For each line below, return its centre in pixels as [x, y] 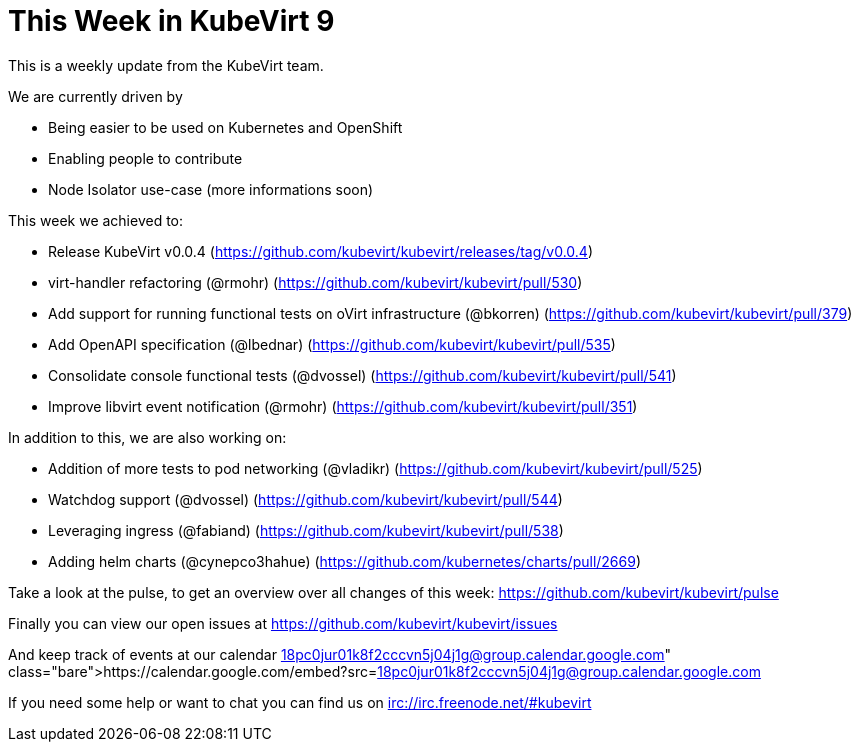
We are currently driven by [95, 96]
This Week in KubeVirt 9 [171, 21]
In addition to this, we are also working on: [147, 437]
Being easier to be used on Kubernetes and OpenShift [225, 127]
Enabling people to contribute [145, 158]
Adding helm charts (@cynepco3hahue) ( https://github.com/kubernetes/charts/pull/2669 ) [345, 561]
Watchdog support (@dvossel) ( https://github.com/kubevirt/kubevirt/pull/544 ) [305, 499]
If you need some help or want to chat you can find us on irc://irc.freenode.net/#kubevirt [300, 702]
